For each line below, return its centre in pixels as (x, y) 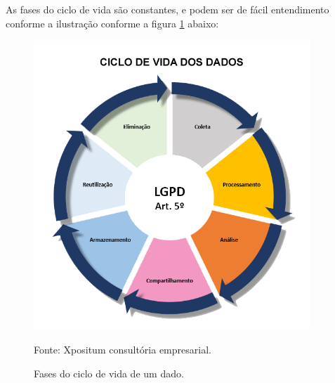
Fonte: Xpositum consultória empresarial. (123, 349)
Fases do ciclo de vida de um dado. (109, 373)
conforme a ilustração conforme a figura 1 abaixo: (112, 23)
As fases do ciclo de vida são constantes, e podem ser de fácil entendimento (167, 9)
